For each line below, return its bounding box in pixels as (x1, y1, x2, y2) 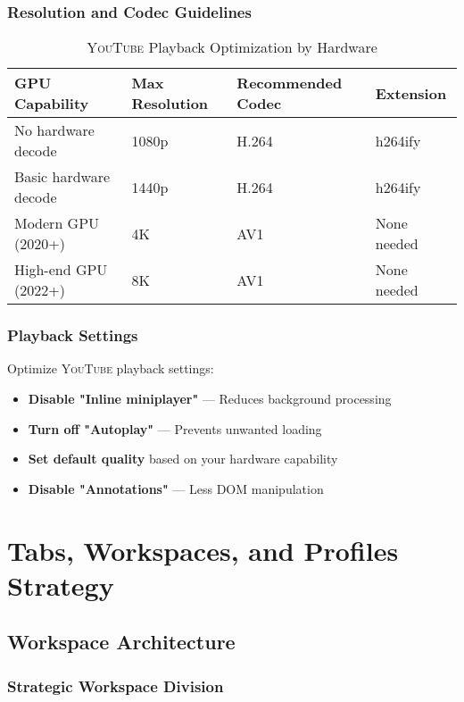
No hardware (14, 120, 95, 141)
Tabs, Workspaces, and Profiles (7, 531, 399, 568)
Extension (375, 82, 447, 104)
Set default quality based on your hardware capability (28, 449, 338, 468)
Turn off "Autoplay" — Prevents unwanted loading (28, 419, 322, 438)
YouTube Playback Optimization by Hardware (87, 37, 377, 58)
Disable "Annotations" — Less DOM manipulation (28, 479, 324, 497)
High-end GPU (14, 259, 108, 280)
